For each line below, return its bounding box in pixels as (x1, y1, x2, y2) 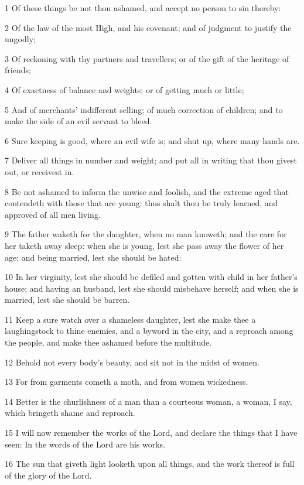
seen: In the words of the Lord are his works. (5, 438, 166, 450)
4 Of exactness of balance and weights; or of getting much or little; (5, 83, 244, 95)
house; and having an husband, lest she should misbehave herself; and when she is (5, 282, 299, 294)
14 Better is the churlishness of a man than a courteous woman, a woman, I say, (5, 395, 292, 407)
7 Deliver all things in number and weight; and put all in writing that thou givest (5, 154, 298, 166)
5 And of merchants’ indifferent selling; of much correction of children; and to (5, 103, 283, 115)
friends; (5, 64, 31, 76)
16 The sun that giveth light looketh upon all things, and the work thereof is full (5, 457, 295, 470)
